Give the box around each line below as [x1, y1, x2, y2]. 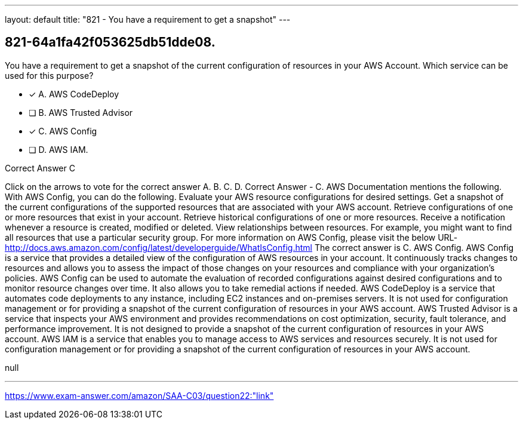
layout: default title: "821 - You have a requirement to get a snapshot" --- [5, 14, 291, 24]
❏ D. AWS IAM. [29, 144, 88, 155]
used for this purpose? [5, 70, 94, 81]
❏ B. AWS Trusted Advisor [29, 107, 133, 118]
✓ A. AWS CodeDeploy [29, 88, 119, 99]
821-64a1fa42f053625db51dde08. [5, 35, 216, 50]
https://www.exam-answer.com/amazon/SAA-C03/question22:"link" [5, 390, 274, 401]
